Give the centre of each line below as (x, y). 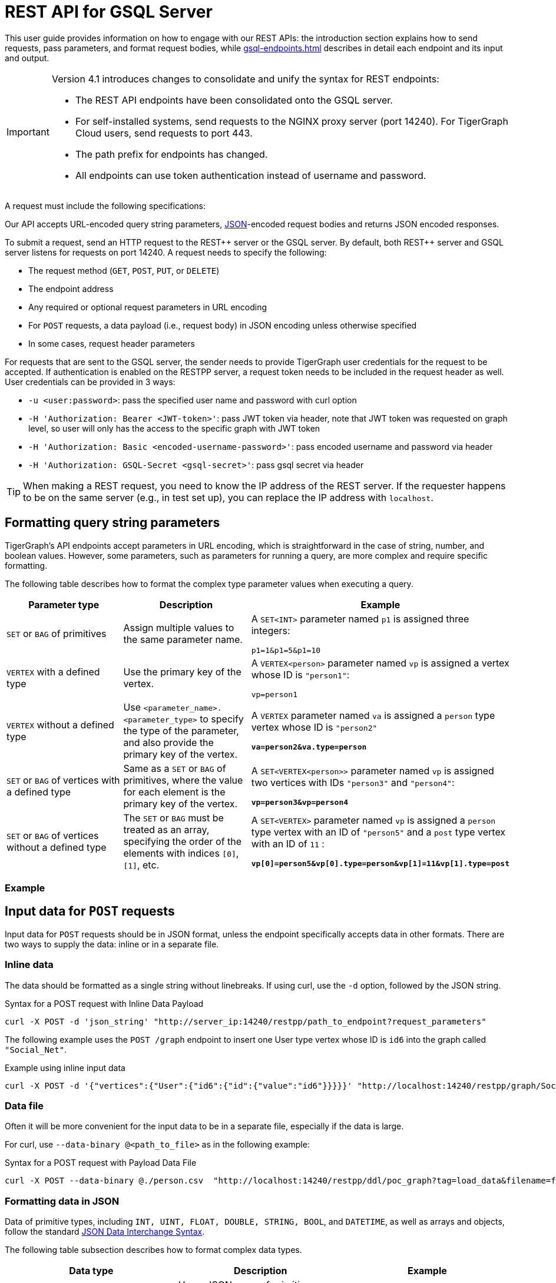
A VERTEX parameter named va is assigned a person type (373, 716)
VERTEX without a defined (60, 725)
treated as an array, (166, 829)
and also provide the (168, 742)
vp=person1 (274, 694)
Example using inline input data (65, 1067)
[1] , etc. (141, 865)
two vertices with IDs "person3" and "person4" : (353, 783)
